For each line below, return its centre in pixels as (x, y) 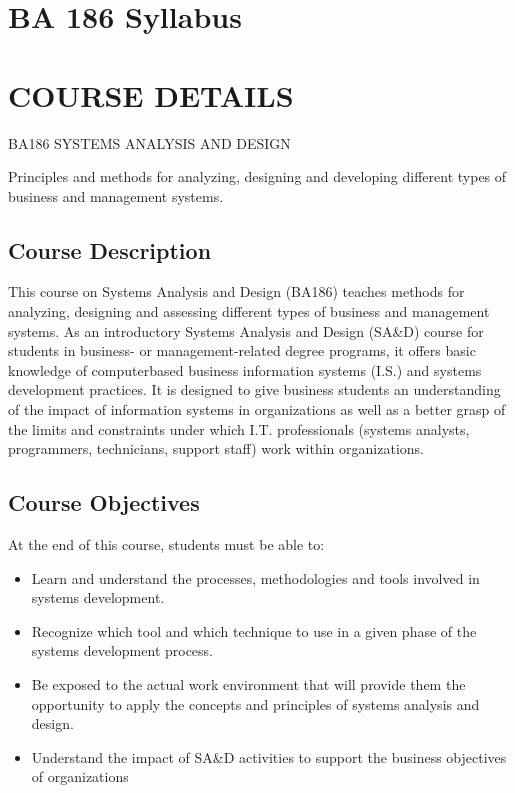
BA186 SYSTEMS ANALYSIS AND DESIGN (149, 142)
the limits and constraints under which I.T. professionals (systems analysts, (239, 428)
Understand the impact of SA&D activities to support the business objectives (269, 756)
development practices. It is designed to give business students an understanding (254, 389)
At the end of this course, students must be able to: (166, 544)
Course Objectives (104, 502)
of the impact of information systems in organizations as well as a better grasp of (257, 409)
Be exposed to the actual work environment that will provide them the (248, 684)
